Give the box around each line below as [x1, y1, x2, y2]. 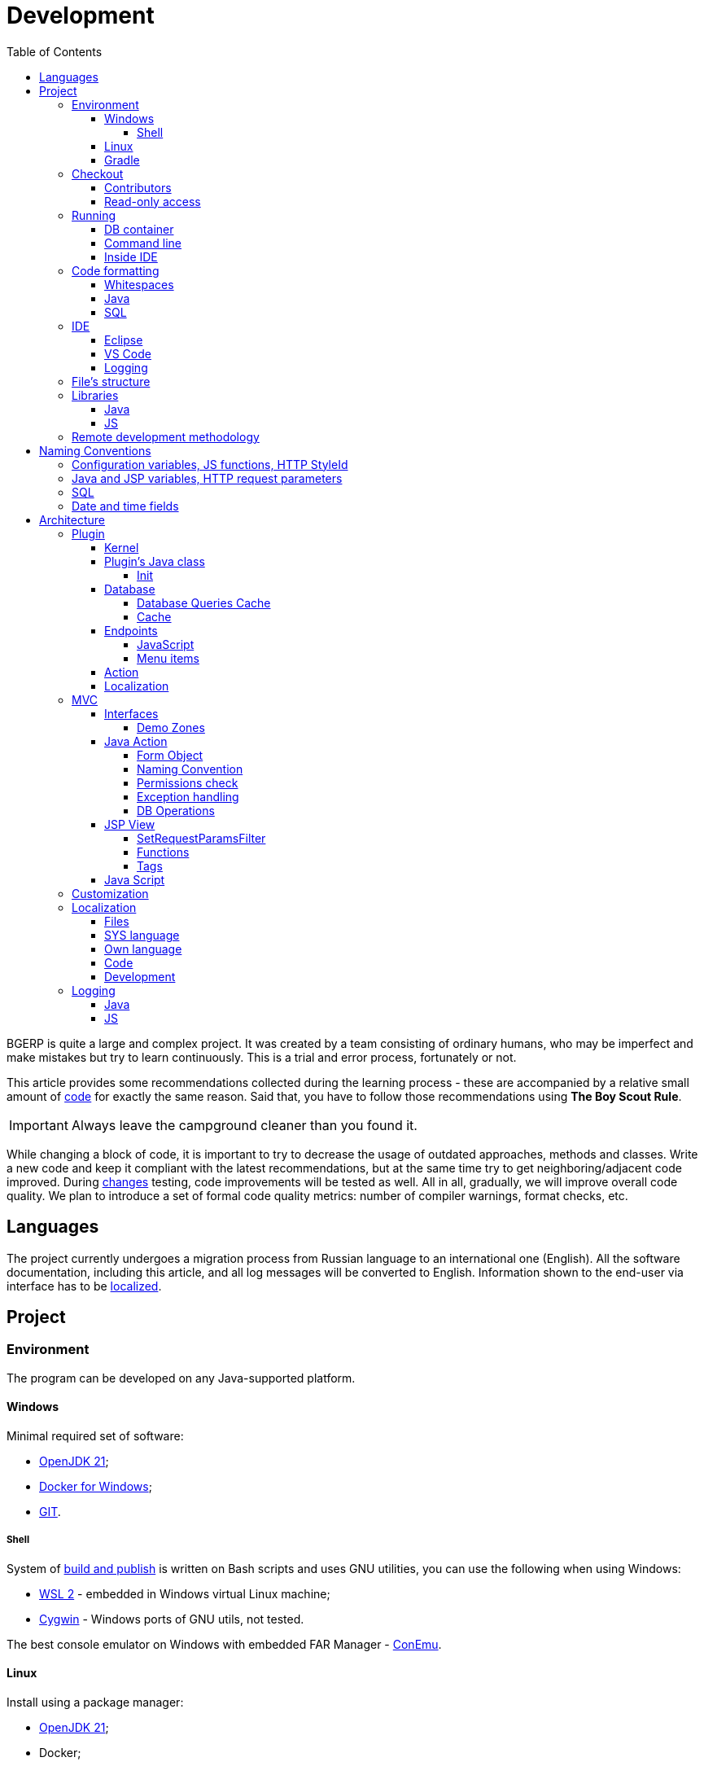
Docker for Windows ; [39, 1479, 152, 1494]
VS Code [104, 346, 151, 361]
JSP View [104, 817, 155, 831]
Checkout [72, 166, 124, 181]
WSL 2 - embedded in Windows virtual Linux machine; [39, 1586, 330, 1601]
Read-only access [104, 194, 201, 208]
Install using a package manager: [7, 1695, 184, 1710]
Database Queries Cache [137, 595, 271, 610]
